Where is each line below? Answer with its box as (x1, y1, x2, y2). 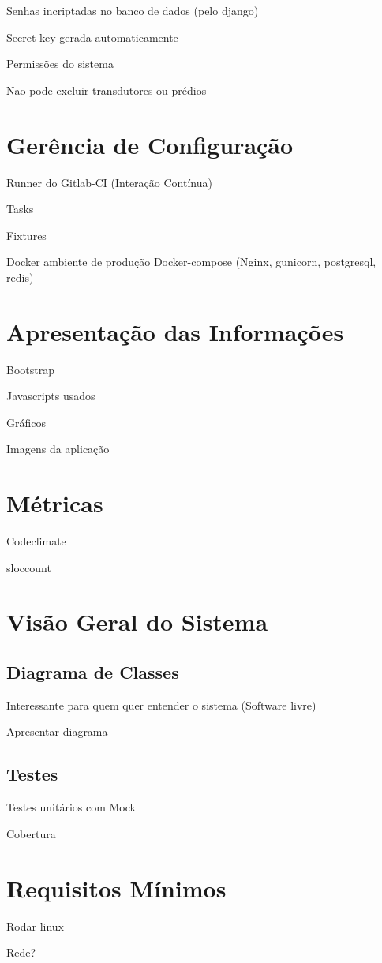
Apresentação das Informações (6, 315, 344, 347)
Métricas (6, 487, 103, 519)
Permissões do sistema (6, 55, 114, 72)
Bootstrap (6, 361, 54, 377)
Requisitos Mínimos (6, 871, 227, 904)
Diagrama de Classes (6, 660, 179, 684)
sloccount (6, 559, 51, 575)
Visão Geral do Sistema (6, 605, 268, 638)
